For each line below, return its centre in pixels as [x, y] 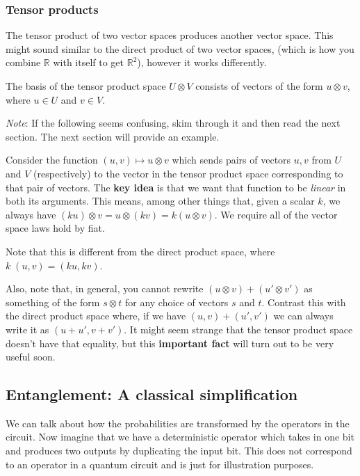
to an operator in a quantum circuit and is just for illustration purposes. [160, 464]
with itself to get [89, 62]
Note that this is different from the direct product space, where [140, 251]
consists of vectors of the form [259, 86]
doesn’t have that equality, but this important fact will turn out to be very [170, 343]
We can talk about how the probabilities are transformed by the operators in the [178, 423]
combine [23, 62]
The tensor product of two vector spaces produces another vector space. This [170, 35]
